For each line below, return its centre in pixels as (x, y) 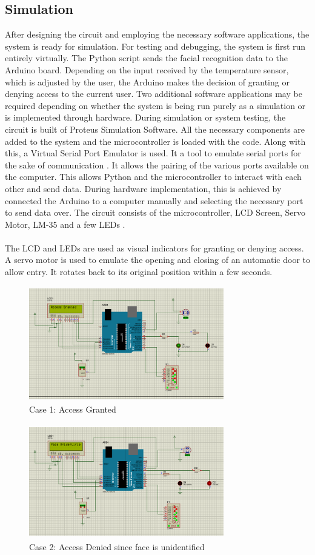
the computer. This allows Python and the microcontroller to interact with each (153, 177)
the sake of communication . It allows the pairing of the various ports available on (157, 165)
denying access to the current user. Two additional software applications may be (154, 94)
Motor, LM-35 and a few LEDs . (65, 224)
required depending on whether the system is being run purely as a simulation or (155, 105)
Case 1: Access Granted (73, 409)
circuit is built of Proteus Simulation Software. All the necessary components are (155, 129)
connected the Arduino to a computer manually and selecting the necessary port (154, 200)
